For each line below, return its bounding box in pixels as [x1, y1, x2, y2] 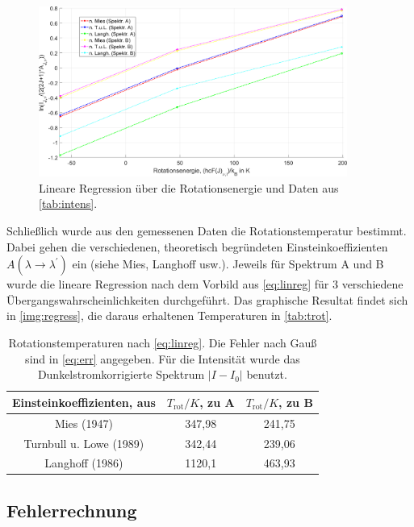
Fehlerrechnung [6, 497, 137, 522]
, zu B [278, 393, 313, 410]
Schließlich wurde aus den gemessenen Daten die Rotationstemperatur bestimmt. [6, 222, 407, 239]
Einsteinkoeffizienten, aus [12, 393, 156, 410]
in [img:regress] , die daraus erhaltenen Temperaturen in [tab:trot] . [6, 307, 332, 324]
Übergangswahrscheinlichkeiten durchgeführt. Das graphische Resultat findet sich [6, 291, 408, 308]
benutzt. [246, 366, 287, 383]
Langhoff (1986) [44, 454, 123, 471]
